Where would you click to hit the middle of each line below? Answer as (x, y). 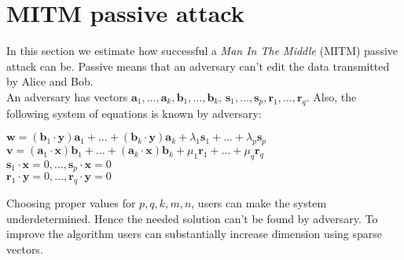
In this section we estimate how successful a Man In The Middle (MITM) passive (202, 51)
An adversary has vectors (67, 96)
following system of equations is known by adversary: (134, 113)
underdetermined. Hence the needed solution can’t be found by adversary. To (192, 218)
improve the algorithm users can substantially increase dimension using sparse (195, 234)
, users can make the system (259, 203)
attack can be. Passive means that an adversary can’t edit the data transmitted (198, 66)
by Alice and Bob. (50, 81)
